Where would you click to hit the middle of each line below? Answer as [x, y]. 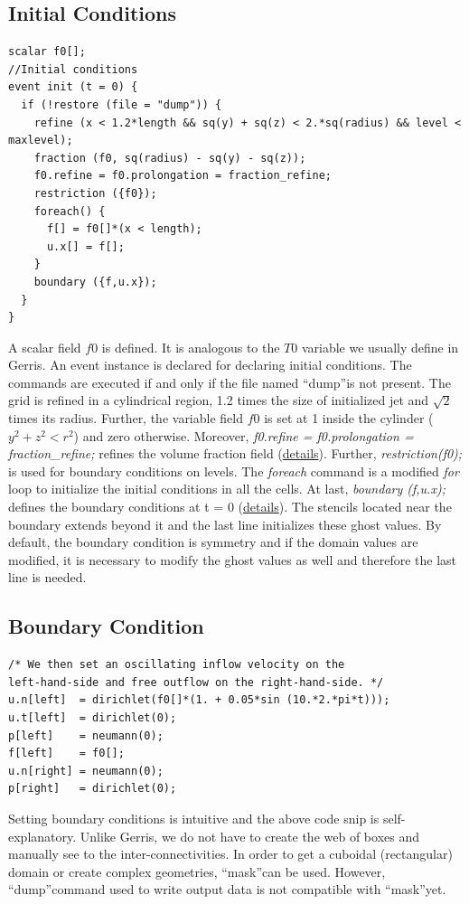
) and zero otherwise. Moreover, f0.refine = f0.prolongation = [244, 435]
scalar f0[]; [47, 52]
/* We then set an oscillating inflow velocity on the [177, 665]
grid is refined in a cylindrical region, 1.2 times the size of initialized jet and [219, 400]
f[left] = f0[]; [66, 753]
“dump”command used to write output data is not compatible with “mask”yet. [227, 889]
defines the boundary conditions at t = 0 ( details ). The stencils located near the [230, 507]
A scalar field [45, 347]
